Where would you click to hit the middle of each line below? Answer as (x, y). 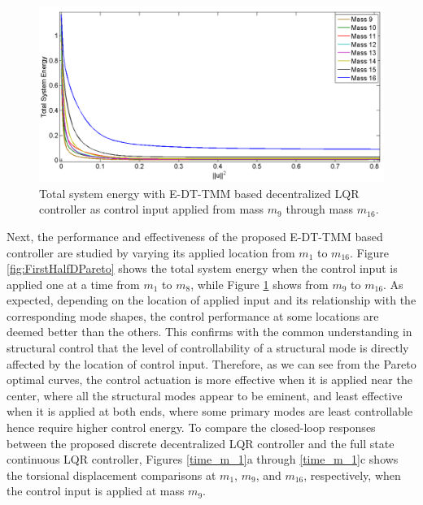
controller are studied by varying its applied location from (151, 252)
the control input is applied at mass (96, 491)
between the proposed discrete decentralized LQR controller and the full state (201, 443)
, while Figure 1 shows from (259, 284)
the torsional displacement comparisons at (111, 475)
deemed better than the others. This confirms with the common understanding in (209, 332)
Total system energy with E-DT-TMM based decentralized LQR (199, 193)
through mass (320, 209)
